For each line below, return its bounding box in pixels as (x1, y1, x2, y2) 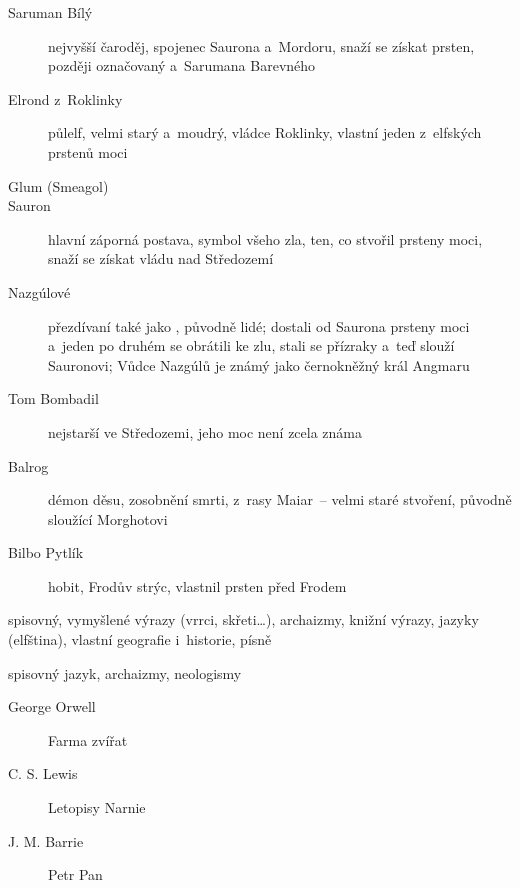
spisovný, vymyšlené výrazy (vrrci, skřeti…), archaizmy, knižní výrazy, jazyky (8, 609, 479, 630)
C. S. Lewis (8, 763, 78, 784)
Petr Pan (48, 864, 103, 885)
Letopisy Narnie (48, 797, 146, 818)
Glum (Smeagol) (8, 175, 109, 196)
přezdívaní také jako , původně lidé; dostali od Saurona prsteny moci (48, 315, 470, 336)
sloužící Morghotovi (48, 508, 168, 529)
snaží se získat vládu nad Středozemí (48, 248, 274, 269)
